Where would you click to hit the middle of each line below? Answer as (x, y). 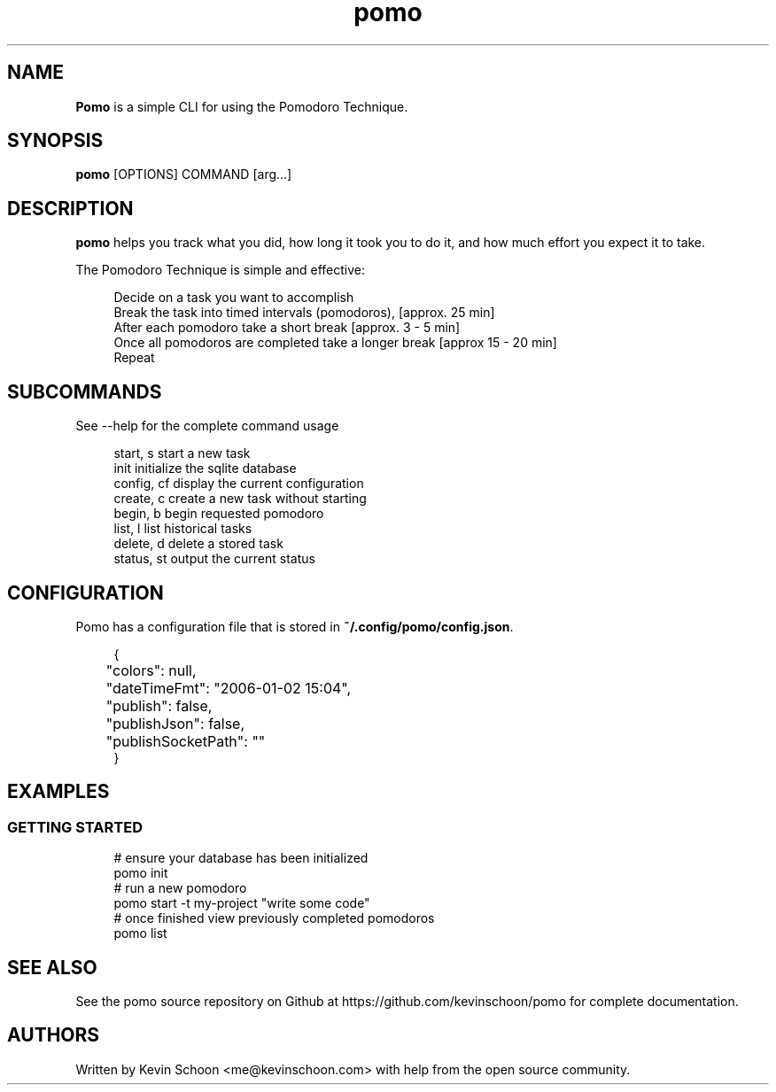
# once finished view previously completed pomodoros (274, 918)
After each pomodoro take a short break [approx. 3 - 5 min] (287, 328)
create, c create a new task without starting (240, 499)
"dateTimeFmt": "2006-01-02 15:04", (229, 688)
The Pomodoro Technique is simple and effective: (221, 270)
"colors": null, (151, 670)
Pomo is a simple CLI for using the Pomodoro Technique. (242, 106)
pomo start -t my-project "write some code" (242, 903)
